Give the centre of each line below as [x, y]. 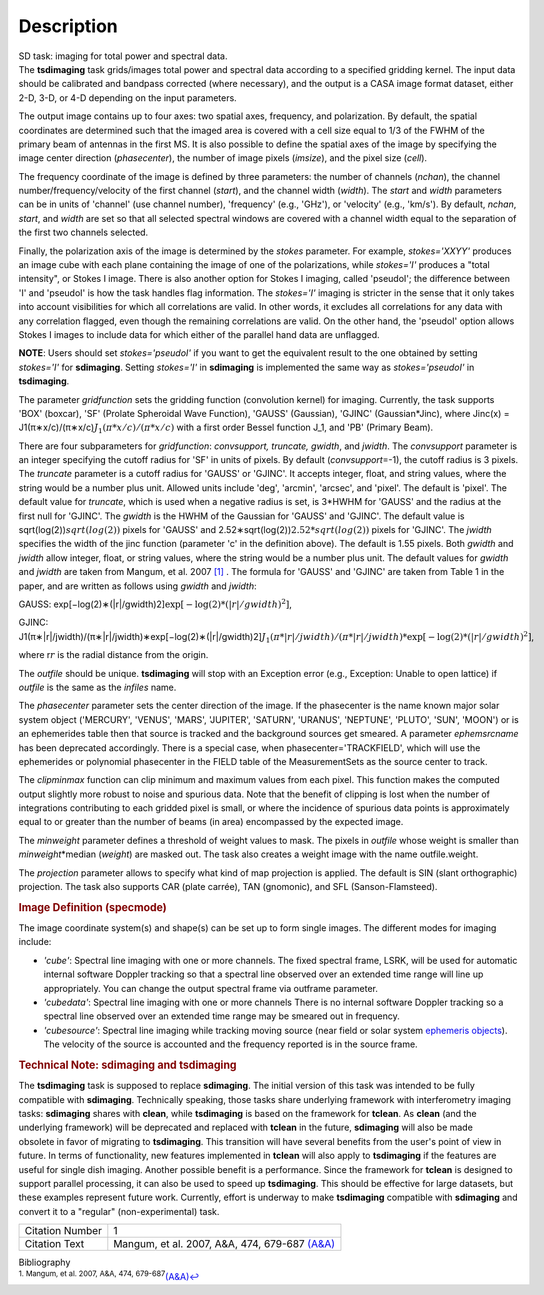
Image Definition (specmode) [92, 907]
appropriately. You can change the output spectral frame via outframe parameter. [211, 988]
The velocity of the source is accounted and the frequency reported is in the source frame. [231, 1044]
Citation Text [54, 1244]
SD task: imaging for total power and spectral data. [123, 56]
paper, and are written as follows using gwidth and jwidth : [137, 586]
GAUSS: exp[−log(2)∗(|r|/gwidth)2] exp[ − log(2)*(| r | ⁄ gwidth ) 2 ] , [155, 603]
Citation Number [63, 1231]
